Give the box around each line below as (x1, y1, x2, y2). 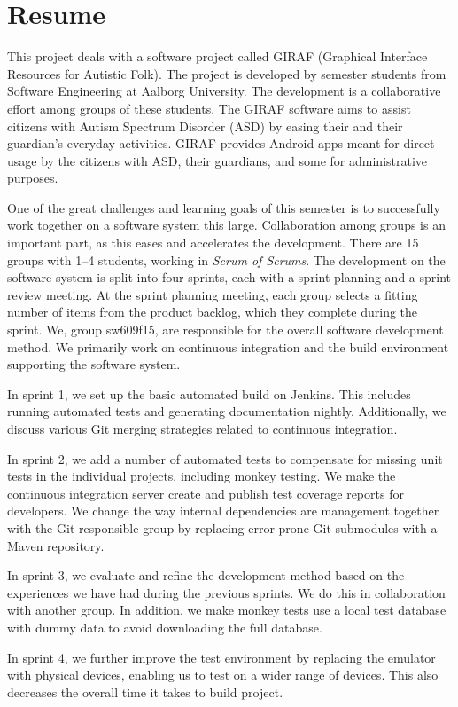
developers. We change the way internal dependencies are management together (7, 501, 439, 520)
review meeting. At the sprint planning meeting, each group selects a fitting (7, 285, 418, 303)
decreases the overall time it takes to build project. (7, 682, 283, 701)
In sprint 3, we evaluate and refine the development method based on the (7, 566, 405, 585)
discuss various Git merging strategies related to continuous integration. (7, 420, 398, 437)
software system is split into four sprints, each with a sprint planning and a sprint (7, 268, 452, 287)
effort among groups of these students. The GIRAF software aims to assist (7, 98, 411, 117)
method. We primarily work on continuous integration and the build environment (7, 337, 449, 356)
